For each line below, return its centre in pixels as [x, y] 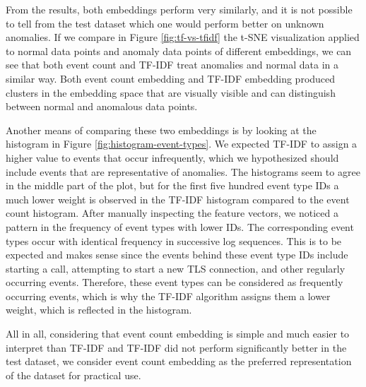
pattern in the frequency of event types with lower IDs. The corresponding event [180, 226]
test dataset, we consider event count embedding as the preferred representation [179, 361]
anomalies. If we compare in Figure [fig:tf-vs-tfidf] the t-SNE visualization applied [183, 37]
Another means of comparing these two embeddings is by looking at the [161, 130]
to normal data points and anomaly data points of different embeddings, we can [179, 50]
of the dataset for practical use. [73, 375]
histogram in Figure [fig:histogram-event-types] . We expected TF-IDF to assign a [182, 144]
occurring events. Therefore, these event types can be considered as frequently [175, 282]
